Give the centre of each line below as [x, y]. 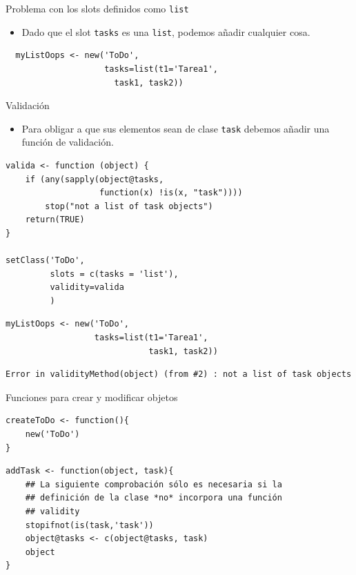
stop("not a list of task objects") [129, 206]
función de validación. [68, 142]
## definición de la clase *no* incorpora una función [154, 498]
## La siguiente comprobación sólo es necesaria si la [154, 484]
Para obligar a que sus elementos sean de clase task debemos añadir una [176, 128]
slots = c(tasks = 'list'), [114, 274]
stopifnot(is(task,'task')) [89, 525]
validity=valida [87, 287]
